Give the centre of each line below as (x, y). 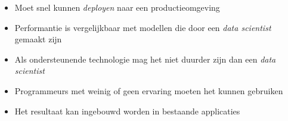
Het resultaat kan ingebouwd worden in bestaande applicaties (127, 111)
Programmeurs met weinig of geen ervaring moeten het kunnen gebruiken (149, 90)
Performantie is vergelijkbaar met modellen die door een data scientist (143, 27)
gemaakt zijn (38, 39)
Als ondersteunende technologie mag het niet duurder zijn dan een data (145, 59)
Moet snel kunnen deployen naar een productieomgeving (117, 7)
